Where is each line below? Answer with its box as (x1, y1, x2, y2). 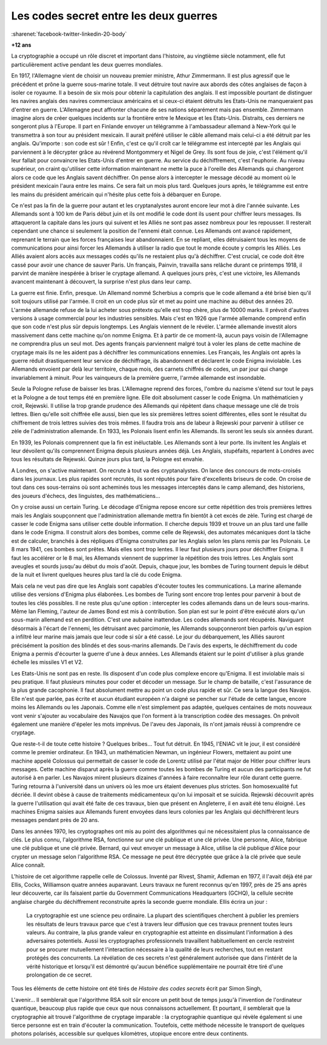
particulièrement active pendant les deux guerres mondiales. (11, 61, 163, 68)
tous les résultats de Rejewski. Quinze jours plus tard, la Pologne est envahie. (11, 456, 204, 463)
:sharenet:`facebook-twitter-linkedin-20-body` (11, 30, 127, 38)
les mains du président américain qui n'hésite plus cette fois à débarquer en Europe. (11, 191, 222, 198)
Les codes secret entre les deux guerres (11, 9, 218, 22)
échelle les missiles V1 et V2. (11, 659, 84, 666)
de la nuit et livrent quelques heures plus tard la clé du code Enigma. (11, 571, 182, 579)
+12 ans (11, 41, 31, 48)
